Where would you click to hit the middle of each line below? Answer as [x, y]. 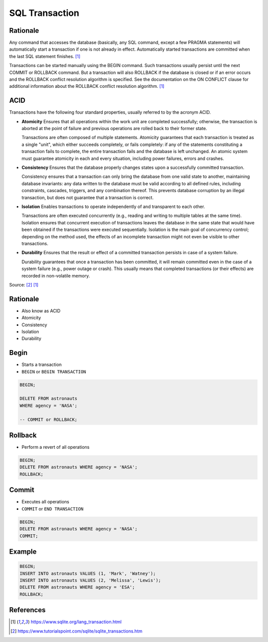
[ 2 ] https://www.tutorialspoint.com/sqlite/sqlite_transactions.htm [76, 631]
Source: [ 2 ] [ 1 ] [24, 285]
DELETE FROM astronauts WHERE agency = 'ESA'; [77, 587]
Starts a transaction [42, 364]
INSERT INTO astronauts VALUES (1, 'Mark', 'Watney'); [88, 573]
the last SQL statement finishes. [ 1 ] [45, 56]
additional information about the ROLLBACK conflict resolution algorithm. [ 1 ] [87, 86]
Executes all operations [45, 502]
